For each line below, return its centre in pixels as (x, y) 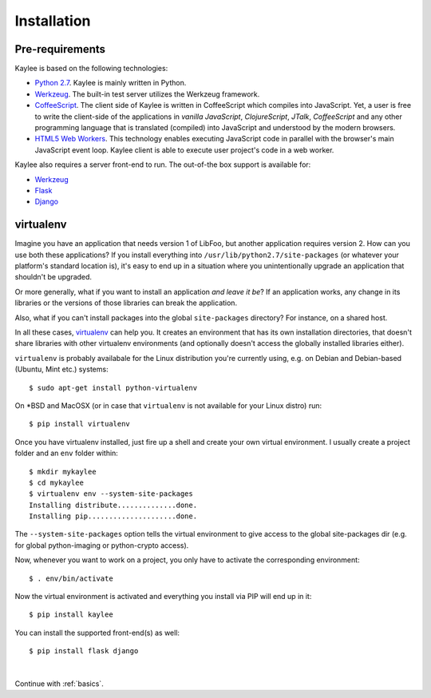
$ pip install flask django (84, 651)
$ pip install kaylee (71, 615)
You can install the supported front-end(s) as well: (97, 633)
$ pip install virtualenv (80, 424)
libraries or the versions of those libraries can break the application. (126, 303)
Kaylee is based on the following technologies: (91, 69)
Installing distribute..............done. (113, 505)
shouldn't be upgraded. (53, 277)
